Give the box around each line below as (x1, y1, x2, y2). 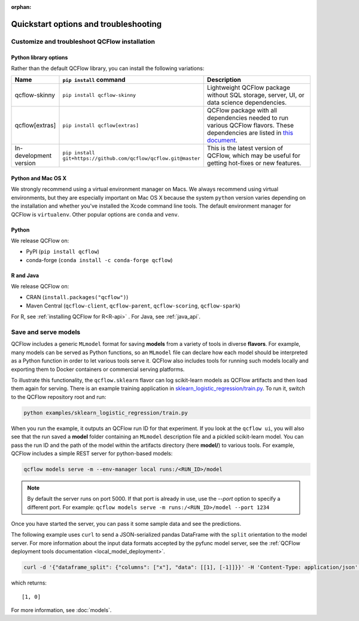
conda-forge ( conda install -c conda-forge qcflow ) (26, 256, 173, 263)
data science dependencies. (206, 99, 287, 107)
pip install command (62, 75, 126, 84)
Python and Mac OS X (11, 174, 67, 182)
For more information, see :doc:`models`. (11, 606, 112, 613)
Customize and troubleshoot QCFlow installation (11, 37, 156, 45)
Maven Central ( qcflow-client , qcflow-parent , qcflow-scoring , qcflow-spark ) (26, 302, 241, 309)
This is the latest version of (206, 144, 284, 153)
